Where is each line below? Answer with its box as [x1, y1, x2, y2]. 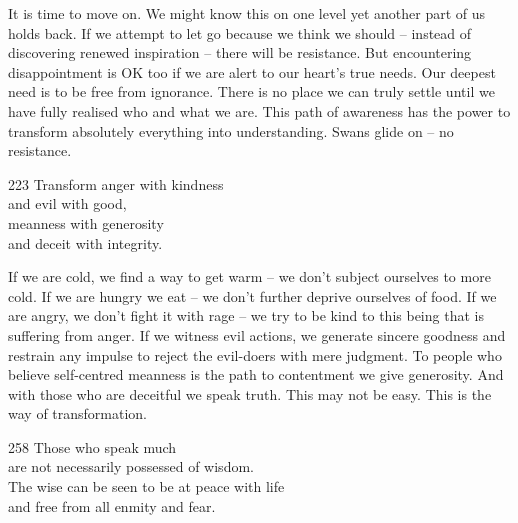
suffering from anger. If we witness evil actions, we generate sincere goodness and [8, 324, 506, 345]
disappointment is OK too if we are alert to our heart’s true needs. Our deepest [8, 61, 496, 82]
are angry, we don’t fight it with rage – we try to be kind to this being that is [8, 305, 484, 326]
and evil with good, [8, 193, 127, 214]
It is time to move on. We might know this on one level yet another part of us [8, 3, 486, 23]
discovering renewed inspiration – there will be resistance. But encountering [8, 42, 472, 63]
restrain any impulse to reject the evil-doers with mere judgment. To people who [8, 344, 502, 365]
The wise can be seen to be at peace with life [8, 476, 285, 497]
